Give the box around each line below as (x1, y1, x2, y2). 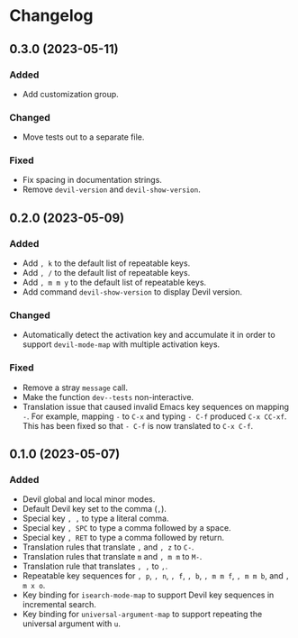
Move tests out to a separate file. (22, 132, 145, 142)
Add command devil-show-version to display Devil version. (22, 287, 243, 297)
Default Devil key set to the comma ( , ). (22, 504, 167, 515)
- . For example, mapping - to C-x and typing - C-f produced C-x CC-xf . (22, 411, 287, 422)
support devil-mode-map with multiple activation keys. (22, 339, 221, 350)
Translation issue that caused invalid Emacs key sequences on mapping (22, 401, 290, 412)
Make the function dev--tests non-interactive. (22, 391, 194, 402)
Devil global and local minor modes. (22, 494, 156, 505)
